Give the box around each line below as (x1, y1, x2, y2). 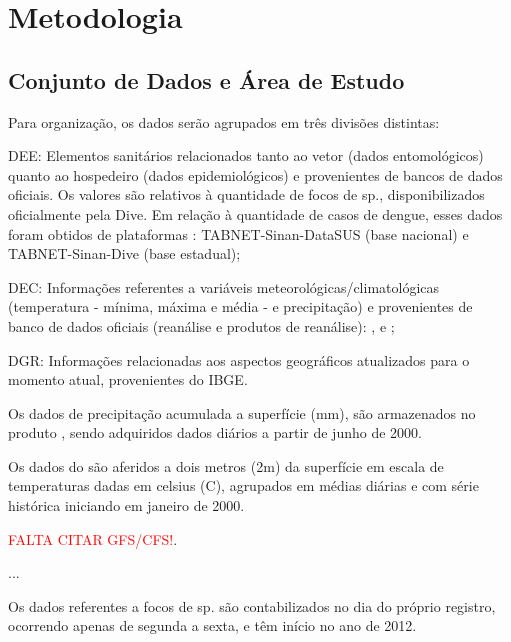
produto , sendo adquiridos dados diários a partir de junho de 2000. (8, 422, 422, 443)
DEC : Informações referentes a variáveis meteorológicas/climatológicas (8, 276, 440, 297)
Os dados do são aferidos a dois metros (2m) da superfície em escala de (8, 455, 444, 476)
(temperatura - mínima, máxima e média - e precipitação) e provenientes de (8, 296, 473, 317)
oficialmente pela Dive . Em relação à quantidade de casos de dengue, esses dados (8, 203, 503, 224)
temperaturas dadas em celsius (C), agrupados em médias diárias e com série (8, 475, 479, 496)
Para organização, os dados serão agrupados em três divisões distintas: (8, 111, 440, 132)
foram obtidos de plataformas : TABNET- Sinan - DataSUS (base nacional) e (8, 223, 469, 244)
